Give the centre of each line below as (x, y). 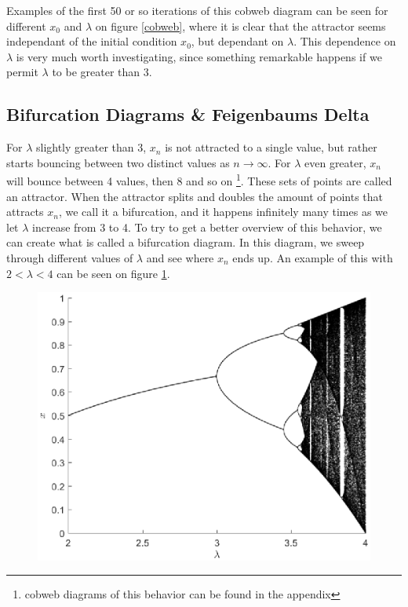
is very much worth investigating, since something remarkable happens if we (199, 56)
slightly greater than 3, (91, 147)
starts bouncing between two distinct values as (118, 162)
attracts (25, 212)
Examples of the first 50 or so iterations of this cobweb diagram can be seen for (197, 10)
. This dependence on (345, 41)
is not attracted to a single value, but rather (271, 147)
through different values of (70, 257)
